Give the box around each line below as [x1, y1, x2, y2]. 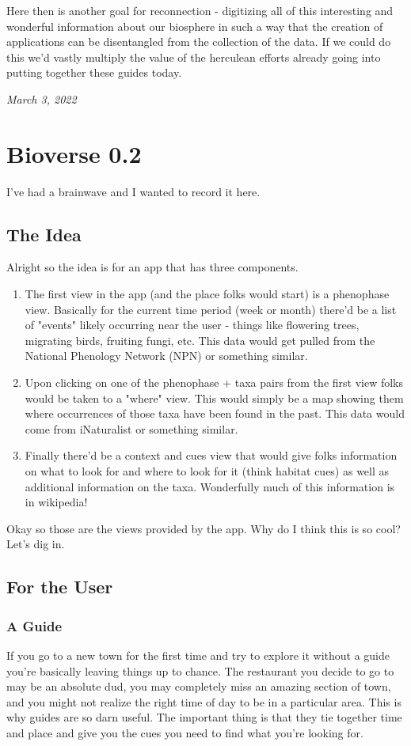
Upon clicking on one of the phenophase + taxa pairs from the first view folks [25, 374, 404, 391]
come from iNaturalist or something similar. [25, 420, 238, 437]
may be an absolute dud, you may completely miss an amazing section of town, [6, 678, 391, 695]
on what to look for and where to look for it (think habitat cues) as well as [25, 463, 390, 479]
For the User [6, 574, 113, 599]
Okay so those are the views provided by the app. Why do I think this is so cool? [6, 520, 401, 536]
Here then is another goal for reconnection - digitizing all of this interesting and [6, 2, 394, 18]
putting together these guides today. [6, 64, 182, 81]
